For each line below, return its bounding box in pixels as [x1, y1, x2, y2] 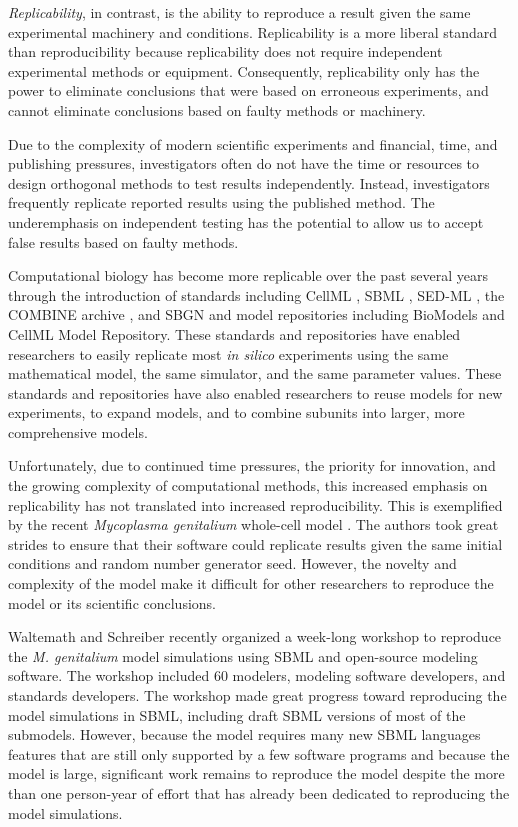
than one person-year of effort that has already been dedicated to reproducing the [8, 782, 510, 803]
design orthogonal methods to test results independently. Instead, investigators [8, 172, 490, 193]
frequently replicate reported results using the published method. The [8, 192, 435, 213]
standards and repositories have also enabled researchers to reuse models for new [8, 382, 503, 403]
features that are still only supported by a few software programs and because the [8, 743, 510, 764]
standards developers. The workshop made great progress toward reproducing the [8, 685, 507, 705]
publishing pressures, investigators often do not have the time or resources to [8, 153, 480, 174]
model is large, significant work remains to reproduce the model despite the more [8, 763, 505, 784]
